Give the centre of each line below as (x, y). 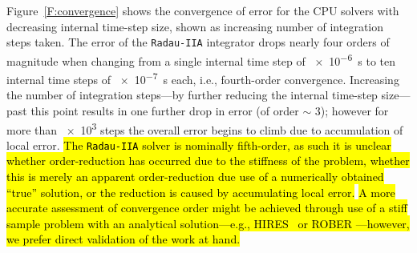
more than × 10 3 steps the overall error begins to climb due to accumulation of (205, 128)
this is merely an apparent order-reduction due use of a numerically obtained (195, 177)
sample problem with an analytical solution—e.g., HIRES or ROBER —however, (208, 223)
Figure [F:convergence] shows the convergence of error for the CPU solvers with (203, 10)
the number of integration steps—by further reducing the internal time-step (192, 95)
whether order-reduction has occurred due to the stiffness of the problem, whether (208, 161)
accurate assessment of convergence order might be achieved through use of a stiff (207, 208)
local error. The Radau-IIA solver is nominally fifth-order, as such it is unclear (199, 145)
